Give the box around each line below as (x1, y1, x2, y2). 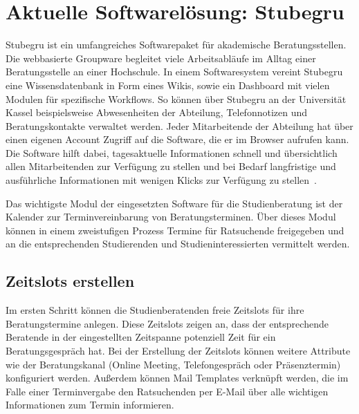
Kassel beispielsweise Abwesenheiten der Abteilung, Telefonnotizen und (6, 105, 308, 120)
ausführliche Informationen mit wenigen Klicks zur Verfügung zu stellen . (6, 173, 317, 187)
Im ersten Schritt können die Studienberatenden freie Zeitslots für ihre (6, 303, 304, 317)
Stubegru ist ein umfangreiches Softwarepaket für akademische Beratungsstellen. (6, 37, 347, 52)
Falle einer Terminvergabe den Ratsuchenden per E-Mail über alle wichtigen (6, 384, 329, 398)
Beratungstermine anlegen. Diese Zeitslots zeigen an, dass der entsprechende (6, 316, 329, 330)
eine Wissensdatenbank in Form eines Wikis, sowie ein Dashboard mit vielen (6, 77, 330, 92)
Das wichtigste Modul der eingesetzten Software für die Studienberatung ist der (6, 196, 343, 210)
